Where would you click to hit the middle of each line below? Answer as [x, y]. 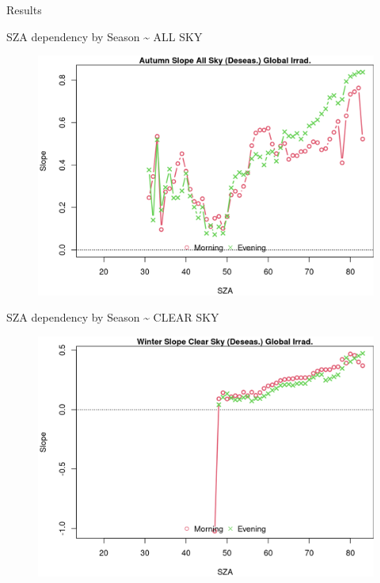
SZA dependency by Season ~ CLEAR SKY [113, 317]
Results [24, 10]
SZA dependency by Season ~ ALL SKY [104, 36]
